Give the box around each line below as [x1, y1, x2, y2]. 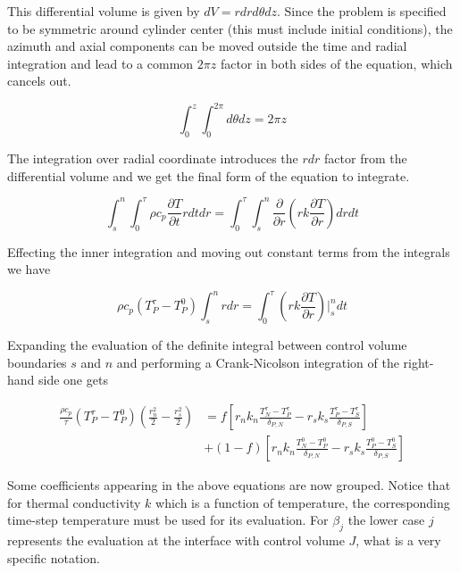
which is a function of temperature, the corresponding [155, 493, 450, 511]
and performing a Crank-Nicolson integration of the [116, 353, 399, 371]
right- [403, 353, 434, 371]
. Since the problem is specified [277, 2, 447, 20]
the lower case [347, 511, 425, 529]
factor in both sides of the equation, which [220, 54, 453, 72]
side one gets [38, 370, 108, 389]
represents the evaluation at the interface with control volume [7, 531, 345, 550]
